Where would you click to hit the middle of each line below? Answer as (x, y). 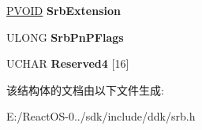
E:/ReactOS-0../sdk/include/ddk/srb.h (101, 116)
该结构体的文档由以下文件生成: (85, 89)
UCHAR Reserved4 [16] (68, 63)
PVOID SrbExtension (64, 10)
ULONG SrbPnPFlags (65, 37)
